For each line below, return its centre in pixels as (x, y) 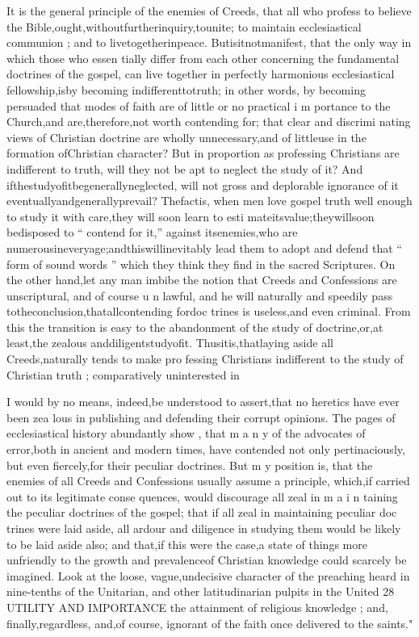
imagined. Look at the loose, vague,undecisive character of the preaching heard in (208, 575)
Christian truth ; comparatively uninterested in (123, 374)
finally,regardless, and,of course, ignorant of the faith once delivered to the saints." (210, 623)
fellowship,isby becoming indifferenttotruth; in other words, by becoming (186, 89)
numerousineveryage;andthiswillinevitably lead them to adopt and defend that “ (204, 247)
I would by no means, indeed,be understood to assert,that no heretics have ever (203, 402)
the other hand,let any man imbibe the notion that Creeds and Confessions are (202, 280)
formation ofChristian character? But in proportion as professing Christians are (203, 153)
